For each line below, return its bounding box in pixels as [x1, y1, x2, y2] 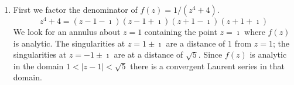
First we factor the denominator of [13, 3, 138, 15]
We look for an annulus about [13, 26, 121, 38]
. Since [198, 48, 223, 61]
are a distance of [166, 37, 225, 49]
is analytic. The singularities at [13, 37, 125, 49]
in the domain [13, 59, 64, 72]
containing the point [144, 26, 217, 38]
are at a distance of [114, 48, 183, 61]
